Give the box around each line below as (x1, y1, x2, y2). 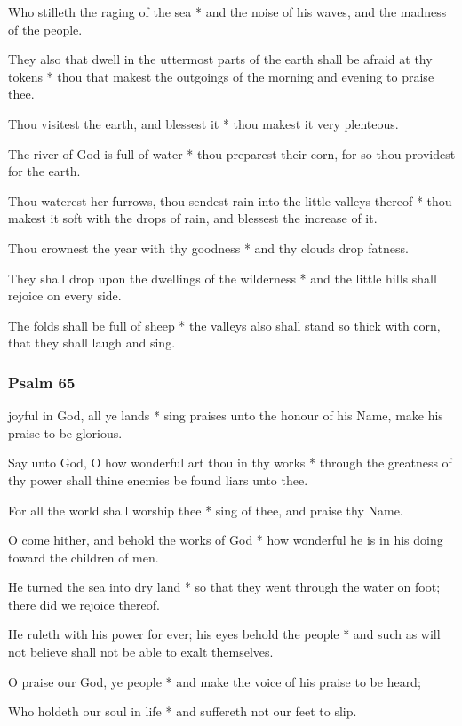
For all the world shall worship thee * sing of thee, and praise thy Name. (8, 500, 403, 519)
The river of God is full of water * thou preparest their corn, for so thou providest (8, 144, 456, 163)
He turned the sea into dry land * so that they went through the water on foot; (8, 578, 441, 596)
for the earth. (8, 162, 81, 180)
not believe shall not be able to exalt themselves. (8, 642, 274, 661)
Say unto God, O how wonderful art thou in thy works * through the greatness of (8, 453, 452, 472)
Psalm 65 (8, 371, 76, 393)
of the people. (8, 20, 83, 38)
